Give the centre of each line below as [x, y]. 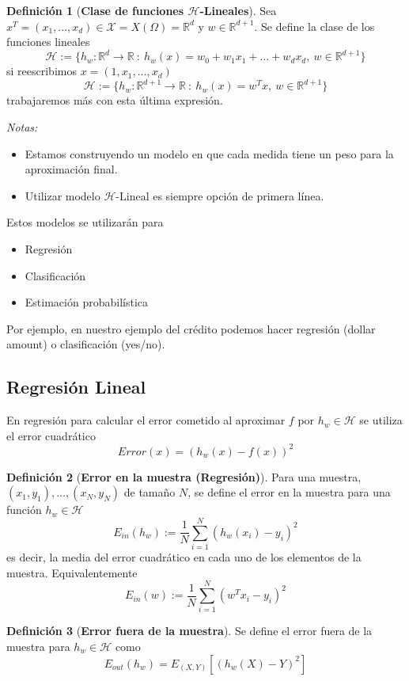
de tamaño [150, 492]
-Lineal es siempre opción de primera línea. [220, 195]
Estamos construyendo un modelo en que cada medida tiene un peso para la [209, 153]
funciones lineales [48, 42]
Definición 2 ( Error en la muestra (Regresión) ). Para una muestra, [184, 476]
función [24, 510]
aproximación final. [71, 169]
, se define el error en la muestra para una [289, 492]
